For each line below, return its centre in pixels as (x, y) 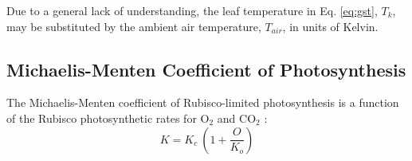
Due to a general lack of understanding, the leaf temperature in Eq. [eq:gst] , (192, 10)
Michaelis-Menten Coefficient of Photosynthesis (206, 69)
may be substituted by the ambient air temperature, (134, 26)
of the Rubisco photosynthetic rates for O (108, 118)
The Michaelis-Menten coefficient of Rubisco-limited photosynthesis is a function (203, 102)
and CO (237, 118)
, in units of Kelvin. (330, 26)
